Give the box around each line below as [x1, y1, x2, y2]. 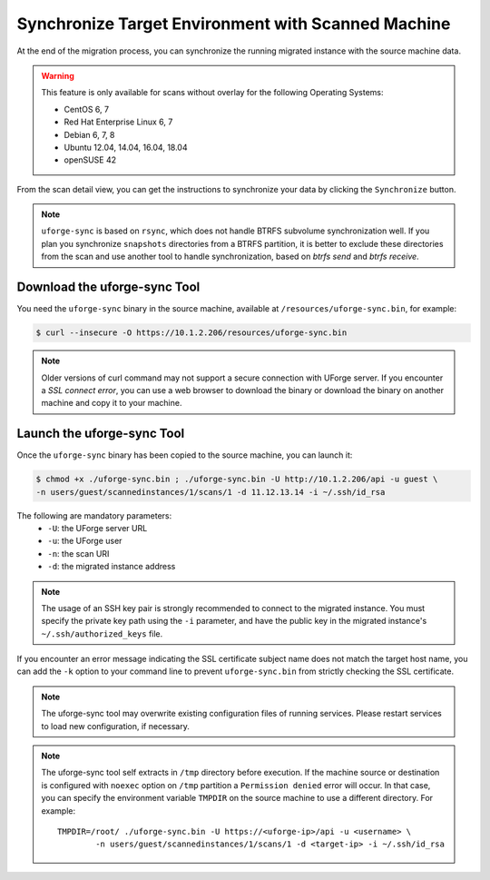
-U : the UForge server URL [47, 522, 148, 533]
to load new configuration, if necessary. [41, 720, 191, 731]
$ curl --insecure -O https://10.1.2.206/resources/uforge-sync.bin [35, 328, 348, 338]
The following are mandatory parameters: [16, 509, 172, 521]
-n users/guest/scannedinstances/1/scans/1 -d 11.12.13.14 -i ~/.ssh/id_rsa [35, 487, 386, 497]
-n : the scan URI [47, 548, 110, 559]
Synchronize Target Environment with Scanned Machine [16, 14, 451, 34]
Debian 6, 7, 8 [64, 129, 115, 140]
